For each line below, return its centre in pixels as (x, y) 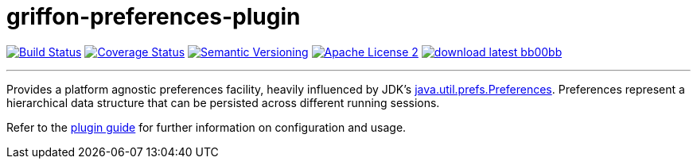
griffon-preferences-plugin (154, 17)
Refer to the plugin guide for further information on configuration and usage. (206, 127)
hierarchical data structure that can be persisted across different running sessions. (223, 102)
